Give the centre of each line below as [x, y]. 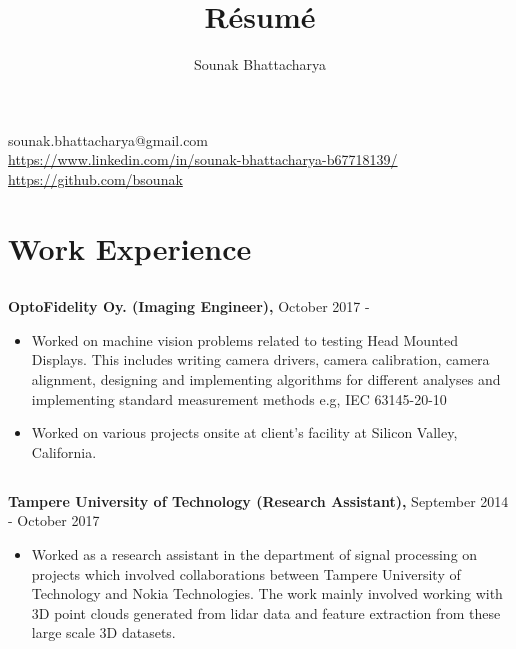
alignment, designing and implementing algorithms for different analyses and [266, 379]
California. [64, 451]
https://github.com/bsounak [95, 178]
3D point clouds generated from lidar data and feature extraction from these [266, 612]
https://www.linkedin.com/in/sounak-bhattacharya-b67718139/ [203, 159]
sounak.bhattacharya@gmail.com [108, 139]
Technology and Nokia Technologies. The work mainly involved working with [267, 593]
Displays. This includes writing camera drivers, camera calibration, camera [260, 359]
